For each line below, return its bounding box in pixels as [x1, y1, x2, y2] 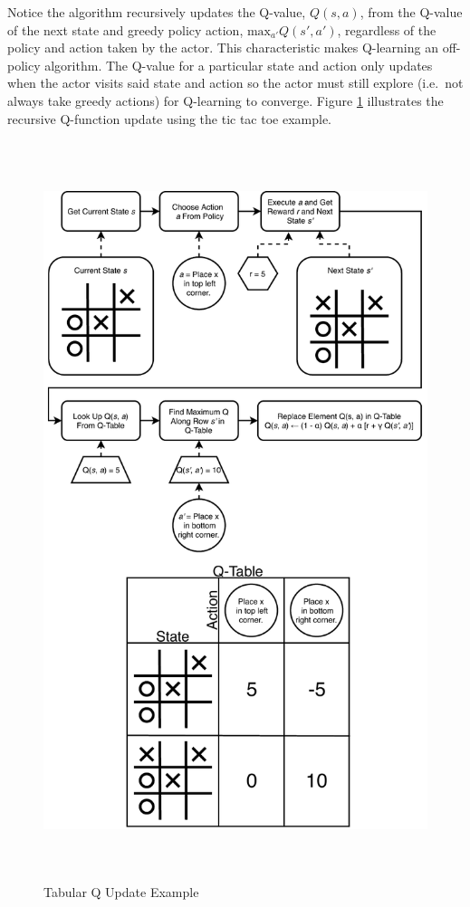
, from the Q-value [360, 3, 463, 21]
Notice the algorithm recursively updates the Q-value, [7, 3, 306, 21]
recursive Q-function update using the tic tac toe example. [7, 109, 332, 128]
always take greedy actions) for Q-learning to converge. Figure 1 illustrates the [7, 91, 444, 110]
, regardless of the [337, 20, 436, 39]
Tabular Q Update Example [43, 882, 199, 901]
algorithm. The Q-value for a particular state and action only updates [44, 55, 433, 74]
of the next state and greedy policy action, [7, 20, 244, 39]
